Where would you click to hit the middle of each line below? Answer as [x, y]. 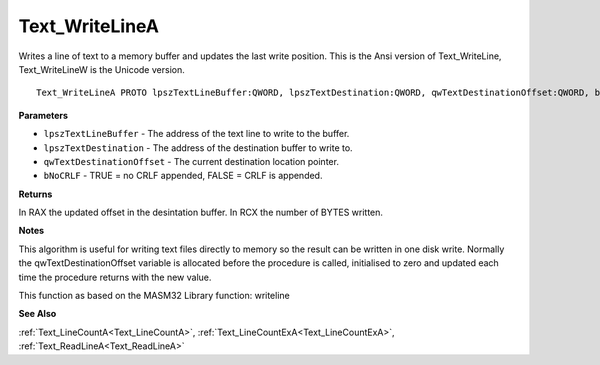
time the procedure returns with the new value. [115, 277]
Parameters [43, 115]
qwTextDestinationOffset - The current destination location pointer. [191, 161]
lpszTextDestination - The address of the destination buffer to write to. [198, 147]
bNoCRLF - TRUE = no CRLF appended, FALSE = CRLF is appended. [183, 176]
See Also [37, 314]
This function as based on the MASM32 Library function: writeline [154, 296]
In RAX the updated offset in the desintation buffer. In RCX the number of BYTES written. [201, 212]
